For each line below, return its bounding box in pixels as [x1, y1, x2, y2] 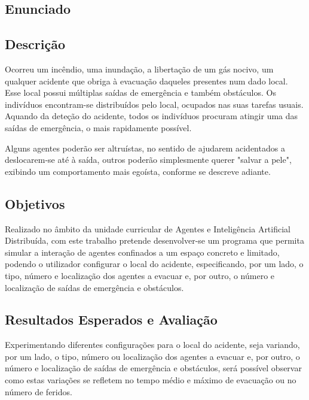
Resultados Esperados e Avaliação [5, 310, 218, 329]
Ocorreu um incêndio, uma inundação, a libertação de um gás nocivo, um [5, 62, 274, 75]
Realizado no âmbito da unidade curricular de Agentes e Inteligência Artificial [5, 222, 290, 235]
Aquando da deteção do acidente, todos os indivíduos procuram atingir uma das [5, 110, 298, 122]
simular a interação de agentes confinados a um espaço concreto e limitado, [5, 246, 280, 258]
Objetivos [5, 194, 65, 213]
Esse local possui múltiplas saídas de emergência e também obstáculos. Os [5, 86, 276, 99]
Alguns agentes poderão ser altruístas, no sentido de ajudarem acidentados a [5, 141, 285, 154]
